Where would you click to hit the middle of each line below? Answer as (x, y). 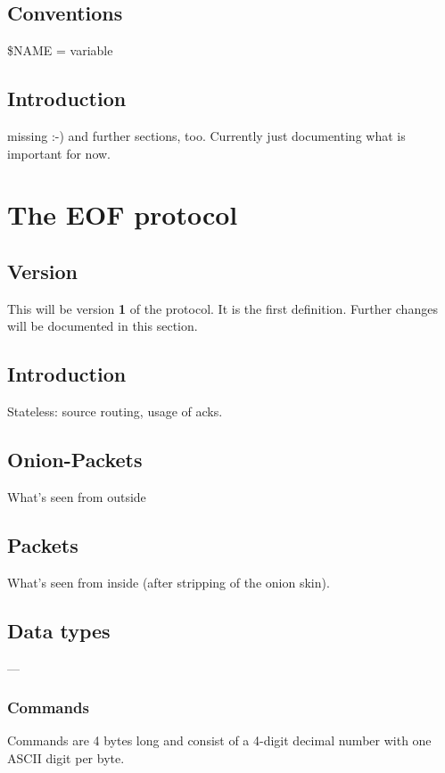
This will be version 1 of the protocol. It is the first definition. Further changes (222, 308)
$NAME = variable (60, 50)
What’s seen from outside (77, 496)
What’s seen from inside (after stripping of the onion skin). (169, 582)
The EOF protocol (123, 214)
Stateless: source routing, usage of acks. (115, 411)
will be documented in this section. (103, 326)
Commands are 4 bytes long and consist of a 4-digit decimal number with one (219, 740)
